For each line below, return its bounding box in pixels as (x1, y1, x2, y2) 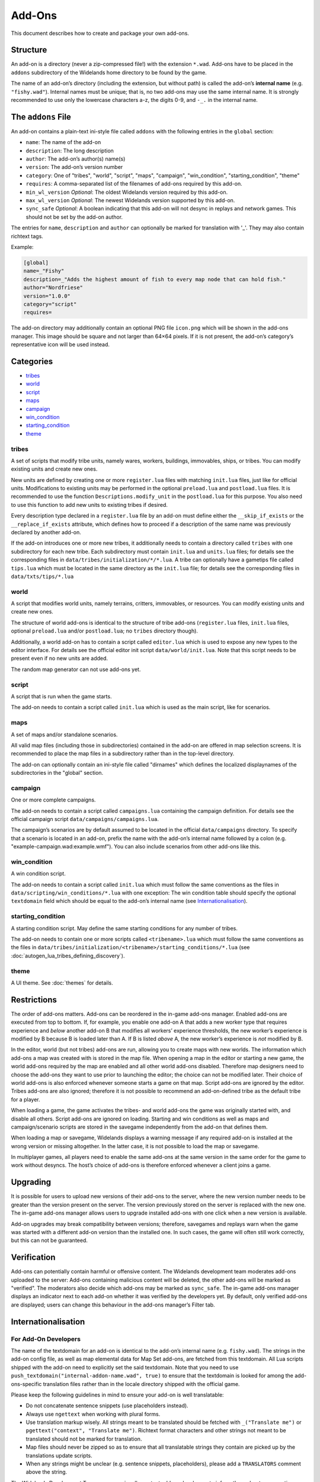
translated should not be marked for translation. (25, 1435, 142, 1442)
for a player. (11, 1095, 40, 1103)
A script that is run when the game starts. (11, 692, 112, 700)
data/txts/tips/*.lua (11, 573, 74, 580)
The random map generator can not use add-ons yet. (11, 666, 141, 673)
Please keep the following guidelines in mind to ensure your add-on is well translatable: (11, 1391, 225, 1398)
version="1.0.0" (23, 292, 71, 299)
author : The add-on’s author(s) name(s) (25, 155, 126, 162)
